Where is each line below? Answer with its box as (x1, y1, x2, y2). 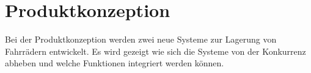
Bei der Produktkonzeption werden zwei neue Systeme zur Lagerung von (5, 33, 277, 46)
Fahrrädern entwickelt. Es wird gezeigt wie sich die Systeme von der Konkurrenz (5, 44, 306, 57)
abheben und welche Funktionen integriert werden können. (5, 57, 224, 69)
